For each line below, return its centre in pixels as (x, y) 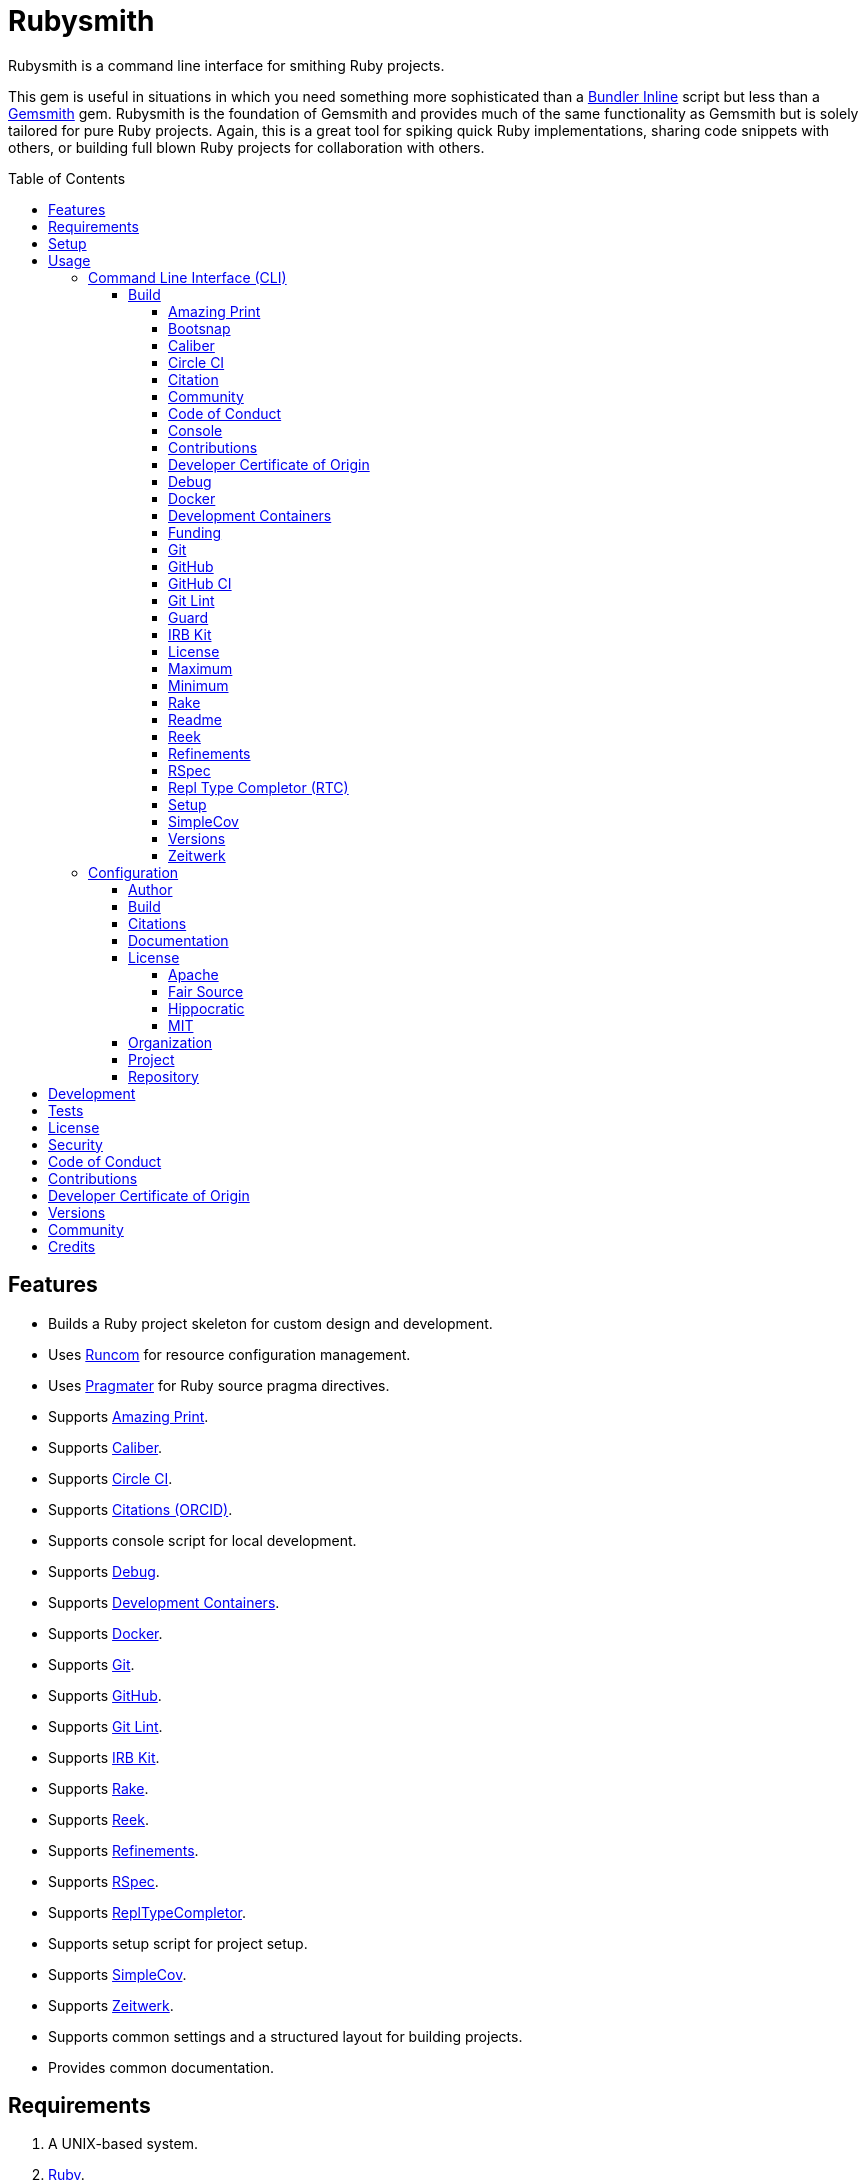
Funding (195, 532)
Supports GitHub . (105, 1695)
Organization (170, 1042)
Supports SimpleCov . (117, 1974)
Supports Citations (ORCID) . (140, 1509)
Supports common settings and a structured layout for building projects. (285, 2036)
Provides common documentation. (161, 2067)
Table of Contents (67, 178)
